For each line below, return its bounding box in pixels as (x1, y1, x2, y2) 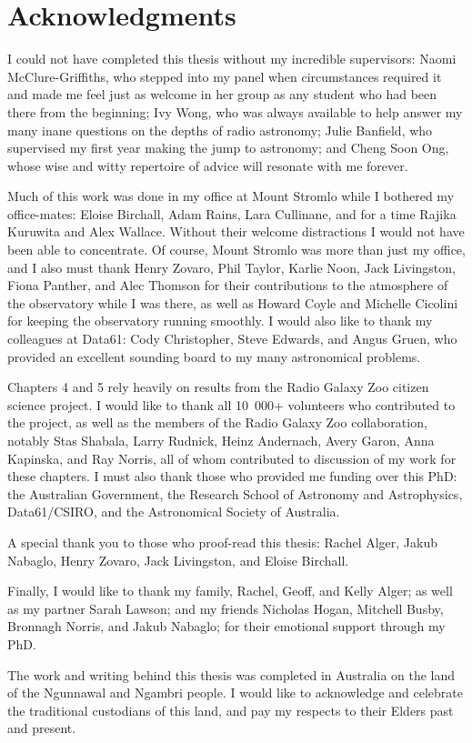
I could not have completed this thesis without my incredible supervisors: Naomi (7, 49, 457, 68)
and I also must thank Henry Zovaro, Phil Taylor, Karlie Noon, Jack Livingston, (7, 257, 456, 276)
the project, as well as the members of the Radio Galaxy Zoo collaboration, (7, 413, 427, 432)
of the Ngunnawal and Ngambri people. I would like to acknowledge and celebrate (7, 683, 463, 702)
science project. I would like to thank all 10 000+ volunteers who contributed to (7, 395, 456, 414)
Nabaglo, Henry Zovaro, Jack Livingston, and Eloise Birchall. (7, 550, 349, 569)
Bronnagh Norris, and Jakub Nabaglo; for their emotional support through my (7, 617, 446, 636)
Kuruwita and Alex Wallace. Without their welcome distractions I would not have (7, 222, 465, 241)
